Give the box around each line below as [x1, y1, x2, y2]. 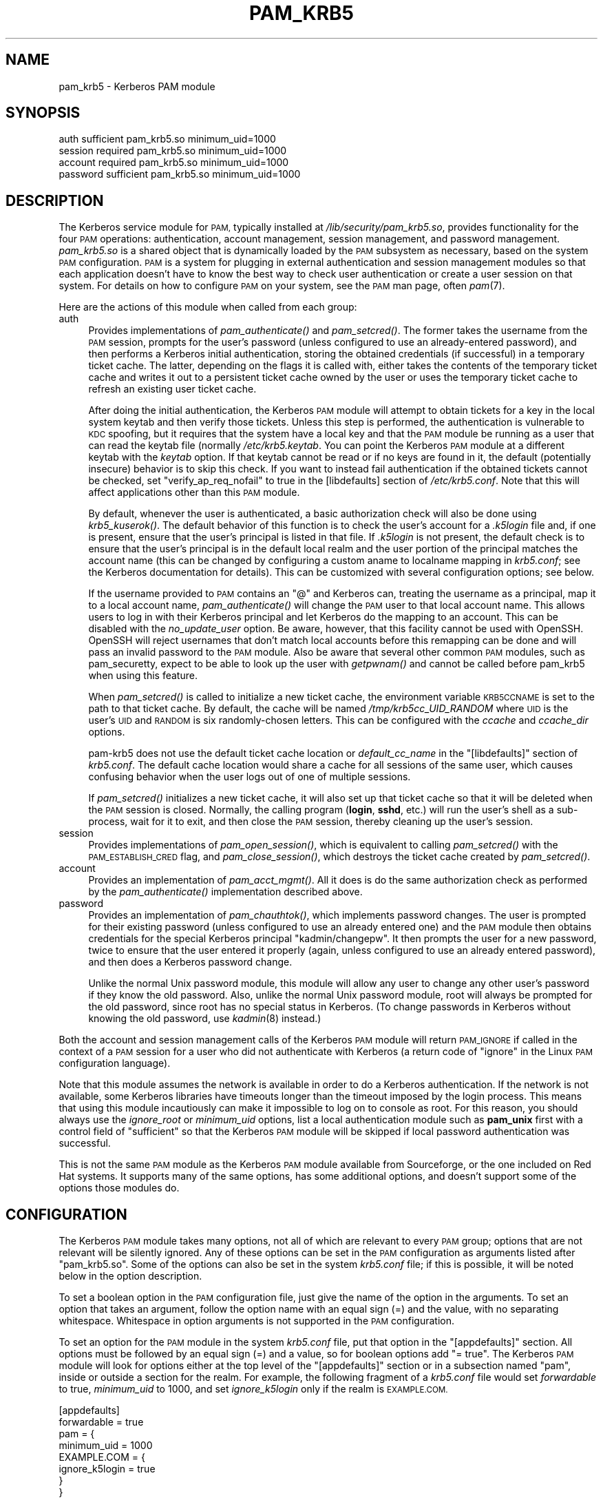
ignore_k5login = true [59, 1463, 156, 1475]
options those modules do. [59, 1182, 180, 1194]
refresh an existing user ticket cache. [88, 383, 257, 395]
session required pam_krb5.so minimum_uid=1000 [59, 145, 287, 157]
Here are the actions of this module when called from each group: [59, 301, 357, 313]
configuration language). [59, 1057, 171, 1070]
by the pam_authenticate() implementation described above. [88, 886, 363, 898]
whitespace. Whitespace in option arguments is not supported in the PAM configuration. [59, 1315, 454, 1327]
